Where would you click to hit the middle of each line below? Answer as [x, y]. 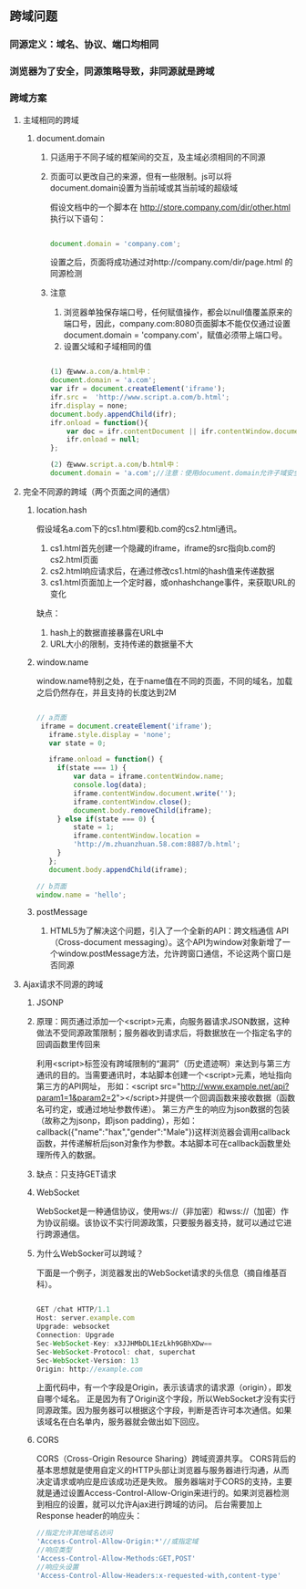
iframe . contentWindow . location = [137, 836]
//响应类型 [54, 1550]
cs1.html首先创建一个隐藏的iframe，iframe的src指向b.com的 [163, 548]
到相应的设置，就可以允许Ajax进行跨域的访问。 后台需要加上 [149, 1504]
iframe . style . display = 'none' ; [110, 734]
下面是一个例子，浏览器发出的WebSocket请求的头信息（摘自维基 [158, 1273]
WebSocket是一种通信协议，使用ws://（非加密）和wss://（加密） [158, 1211]
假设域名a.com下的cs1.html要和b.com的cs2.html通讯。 [139, 528]
